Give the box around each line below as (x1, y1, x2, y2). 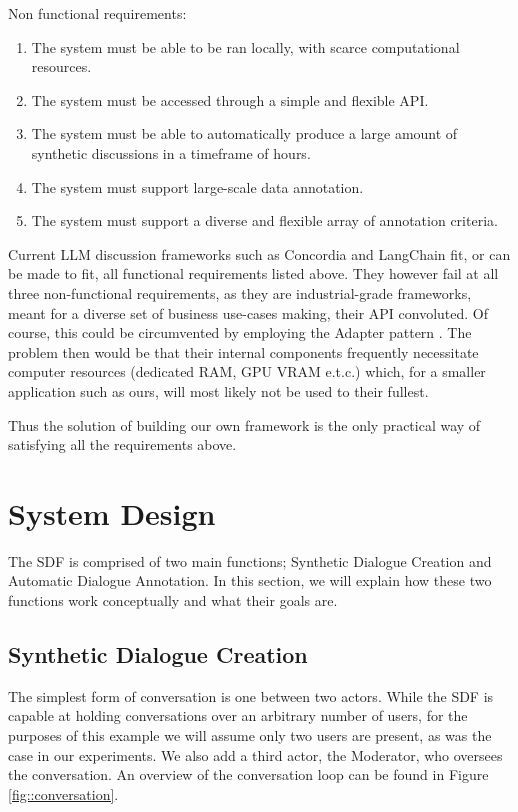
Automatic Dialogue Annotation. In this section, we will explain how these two (8, 570, 492, 591)
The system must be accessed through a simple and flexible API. (31, 89, 429, 110)
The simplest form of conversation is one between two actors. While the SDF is (8, 685, 494, 706)
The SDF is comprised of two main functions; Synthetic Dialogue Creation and (8, 550, 492, 571)
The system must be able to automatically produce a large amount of (31, 123, 458, 144)
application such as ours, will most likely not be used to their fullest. (8, 380, 429, 401)
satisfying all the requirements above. (8, 434, 237, 455)
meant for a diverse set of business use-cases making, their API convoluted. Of (8, 302, 488, 323)
